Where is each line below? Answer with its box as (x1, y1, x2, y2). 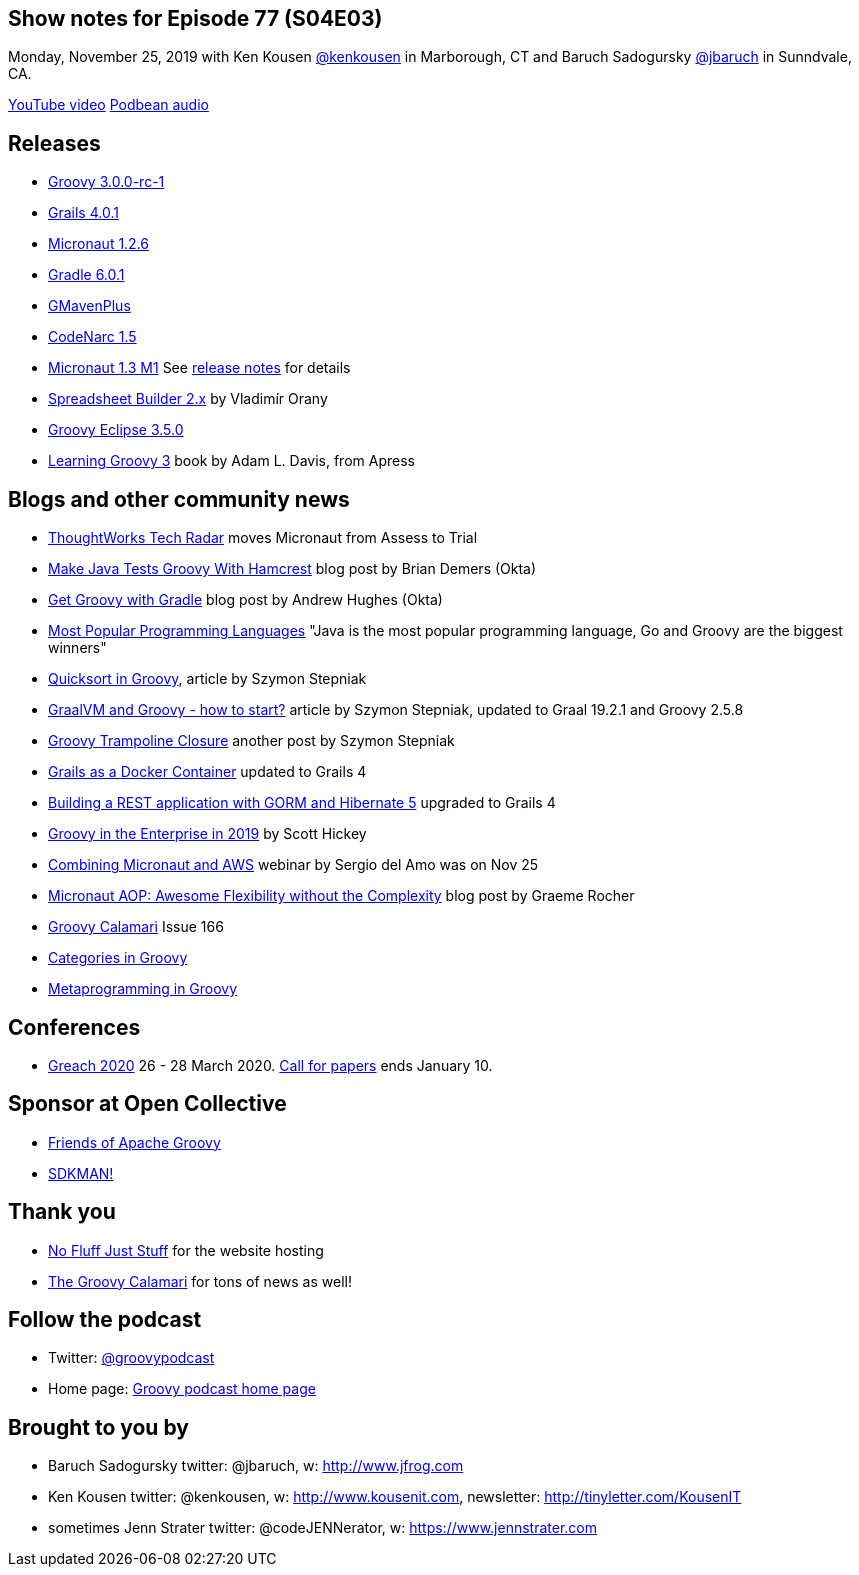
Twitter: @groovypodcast (48, 1349, 215, 1367)
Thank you (8, 1199, 116, 1225)
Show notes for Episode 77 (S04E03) (8, 6, 383, 31)
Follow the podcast (8, 1307, 202, 1333)
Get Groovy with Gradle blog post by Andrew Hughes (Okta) (48, 591, 443, 609)
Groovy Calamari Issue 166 (48, 918, 224, 936)
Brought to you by (8, 1414, 189, 1440)
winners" (48, 639, 107, 657)
